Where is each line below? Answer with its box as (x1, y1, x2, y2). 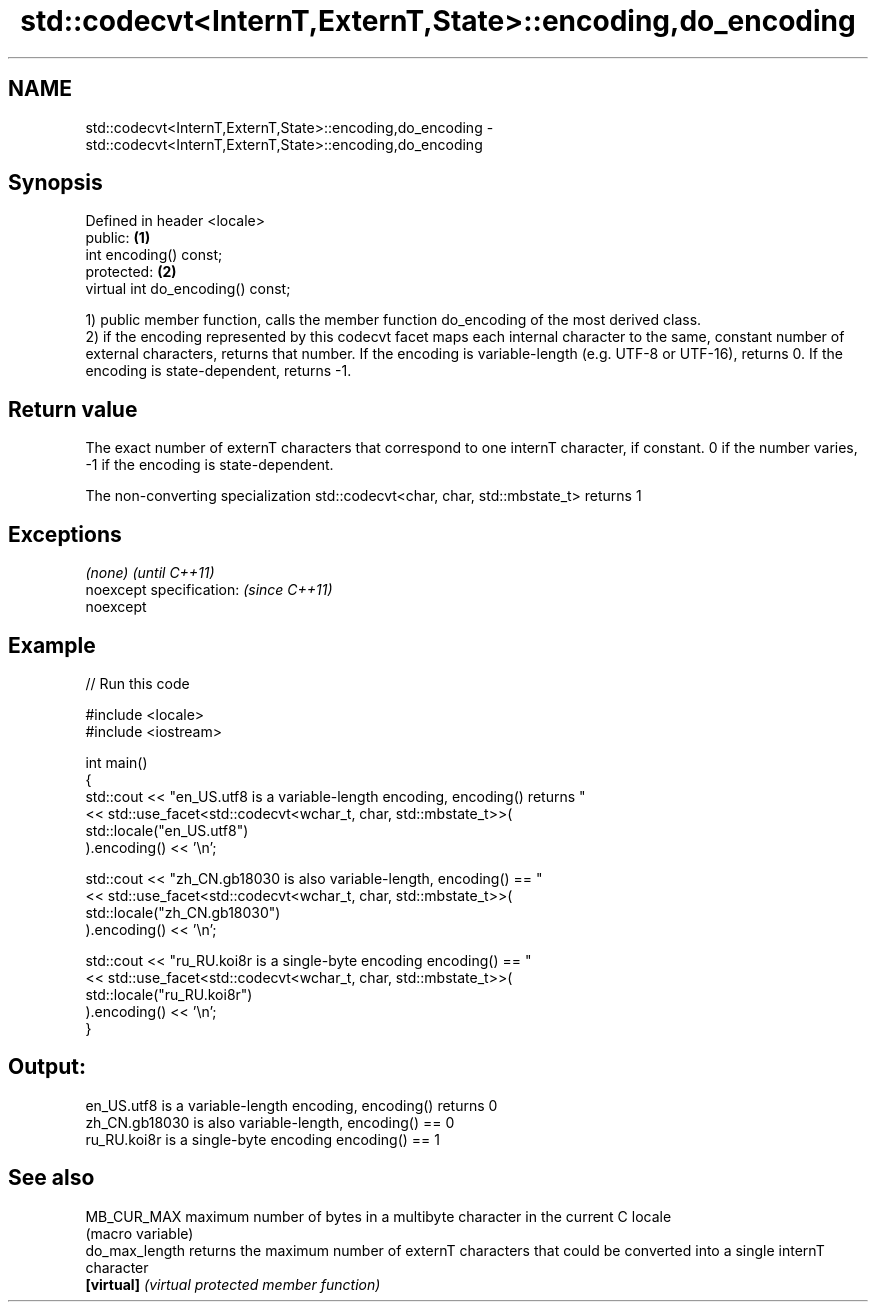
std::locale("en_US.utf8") (85, 821, 249, 839)
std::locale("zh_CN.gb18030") (85, 903, 281, 921)
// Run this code (85, 674, 190, 692)
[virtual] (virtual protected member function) (85, 1275, 381, 1293)
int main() (85, 753, 148, 771)
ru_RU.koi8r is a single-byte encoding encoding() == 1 (85, 1130, 440, 1148)
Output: (8, 1054, 86, 1080)
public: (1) (85, 229, 151, 247)
